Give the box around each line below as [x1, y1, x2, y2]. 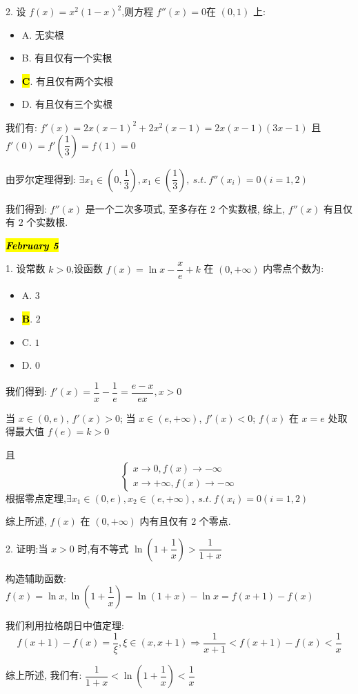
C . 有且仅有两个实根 [21, 73, 113, 88]
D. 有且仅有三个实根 [21, 97, 113, 111]
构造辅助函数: [6, 570, 66, 585]
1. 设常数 [6, 261, 46, 276]
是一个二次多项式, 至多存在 [85, 201, 208, 215]
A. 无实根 [21, 27, 64, 41]
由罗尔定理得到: [6, 171, 76, 186]
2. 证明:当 [6, 541, 48, 555]
